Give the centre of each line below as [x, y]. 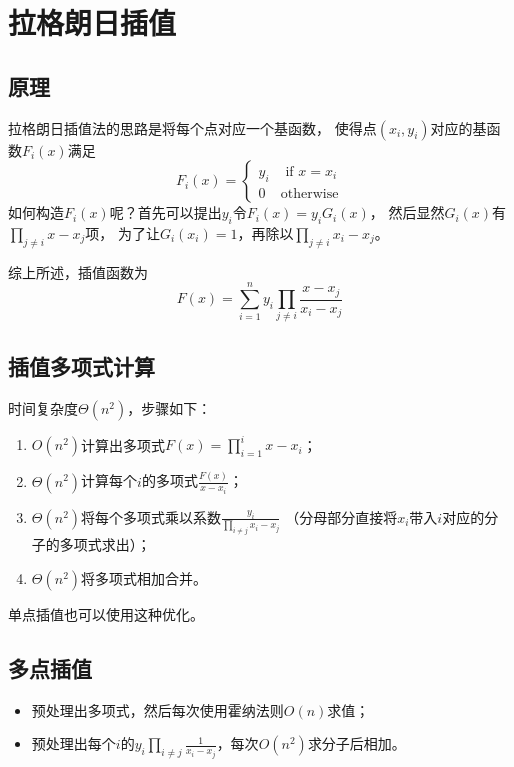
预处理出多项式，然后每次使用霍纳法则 [157, 709]
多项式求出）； [105, 544]
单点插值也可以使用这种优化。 [106, 613]
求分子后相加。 [356, 743]
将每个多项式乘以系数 [151, 516]
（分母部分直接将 [341, 516]
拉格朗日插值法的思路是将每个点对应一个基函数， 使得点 [192, 127]
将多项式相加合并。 [144, 577]
